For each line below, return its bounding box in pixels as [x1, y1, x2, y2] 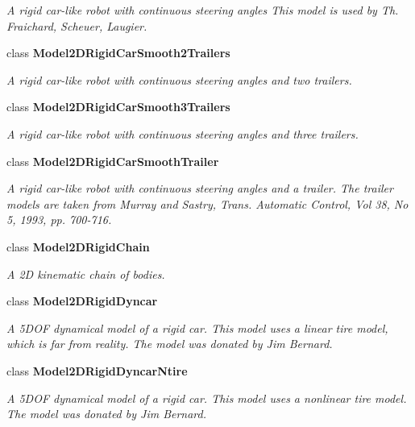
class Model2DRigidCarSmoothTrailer [6, 152, 219, 169]
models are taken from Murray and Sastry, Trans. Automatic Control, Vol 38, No [6, 195, 409, 212]
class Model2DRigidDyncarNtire [6, 362, 188, 379]
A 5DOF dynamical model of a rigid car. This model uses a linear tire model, [6, 319, 388, 336]
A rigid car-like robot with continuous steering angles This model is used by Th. [6, 2, 399, 18]
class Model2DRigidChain [6, 238, 150, 255]
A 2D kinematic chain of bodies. [6, 265, 165, 282]
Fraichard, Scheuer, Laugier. [6, 17, 147, 34]
